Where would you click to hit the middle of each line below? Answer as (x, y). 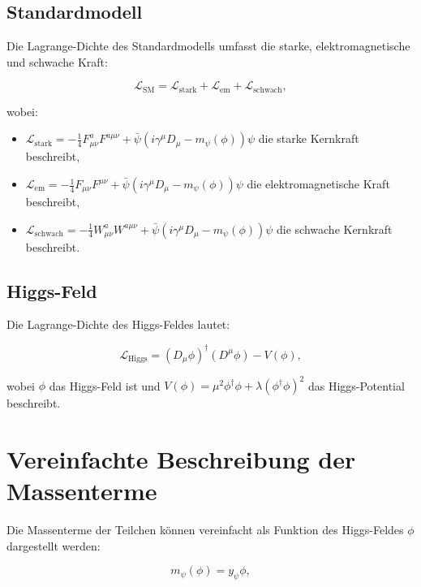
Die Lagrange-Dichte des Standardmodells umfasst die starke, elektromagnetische (208, 46)
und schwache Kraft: (57, 61)
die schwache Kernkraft (335, 229)
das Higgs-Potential (356, 385)
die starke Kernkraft (309, 138)
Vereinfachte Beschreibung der (181, 458)
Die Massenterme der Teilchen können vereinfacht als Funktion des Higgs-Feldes (205, 529)
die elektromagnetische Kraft (318, 184)
